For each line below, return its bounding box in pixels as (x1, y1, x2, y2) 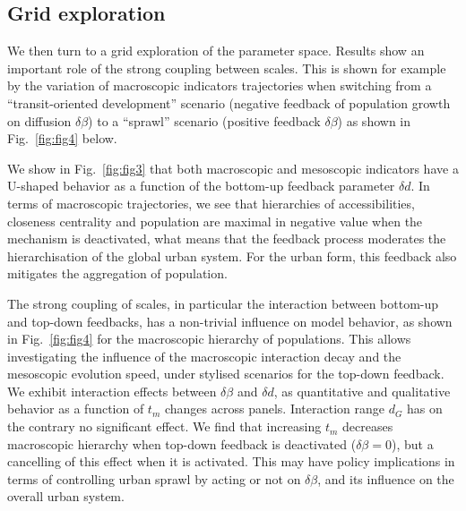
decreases (342, 417, 393, 436)
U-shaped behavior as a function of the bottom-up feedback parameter (7, 176, 395, 195)
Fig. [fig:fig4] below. (7, 129, 117, 148)
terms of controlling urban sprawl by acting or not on (7, 469, 301, 488)
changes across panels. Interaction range (164, 399, 384, 418)
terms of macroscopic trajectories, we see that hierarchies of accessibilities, (7, 193, 415, 212)
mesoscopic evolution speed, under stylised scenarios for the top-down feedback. (7, 364, 444, 383)
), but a (391, 434, 434, 453)
